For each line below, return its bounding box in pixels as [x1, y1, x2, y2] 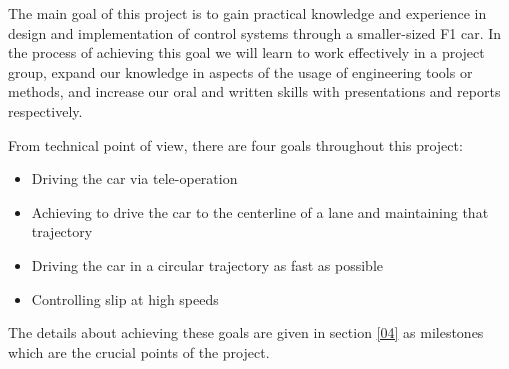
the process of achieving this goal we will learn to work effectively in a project [8, 42, 485, 63]
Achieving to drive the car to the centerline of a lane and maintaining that [31, 201, 489, 222]
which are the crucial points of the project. [8, 341, 270, 362]
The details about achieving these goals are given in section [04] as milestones [8, 322, 484, 343]
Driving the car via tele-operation [31, 168, 238, 189]
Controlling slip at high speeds [31, 288, 219, 309]
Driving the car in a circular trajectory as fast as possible [31, 254, 383, 275]
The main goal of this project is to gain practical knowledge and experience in [8, 3, 487, 23]
